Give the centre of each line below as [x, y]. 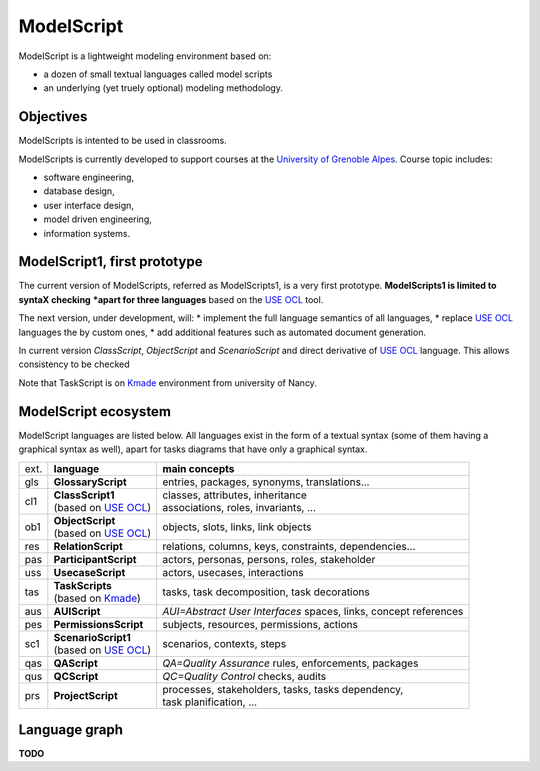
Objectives [53, 116]
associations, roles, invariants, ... [239, 507]
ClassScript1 [84, 495]
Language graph [71, 729]
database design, [79, 191]
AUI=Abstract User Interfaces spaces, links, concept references [313, 611]
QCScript [76, 676]
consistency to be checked [74, 364]
